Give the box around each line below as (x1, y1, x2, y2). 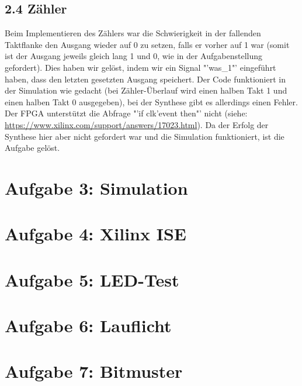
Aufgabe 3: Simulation (5, 175, 188, 199)
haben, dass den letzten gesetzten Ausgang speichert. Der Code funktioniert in (5, 73, 286, 85)
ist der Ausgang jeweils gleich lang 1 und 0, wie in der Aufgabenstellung (5, 50, 262, 62)
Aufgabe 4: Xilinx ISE (5, 222, 186, 246)
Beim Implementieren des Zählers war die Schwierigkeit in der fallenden (5, 27, 261, 39)
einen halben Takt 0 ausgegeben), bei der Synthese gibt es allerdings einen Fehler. (5, 95, 298, 108)
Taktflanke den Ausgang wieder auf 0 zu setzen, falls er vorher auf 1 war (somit (5, 38, 290, 50)
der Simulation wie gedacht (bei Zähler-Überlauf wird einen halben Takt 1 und (5, 84, 287, 96)
